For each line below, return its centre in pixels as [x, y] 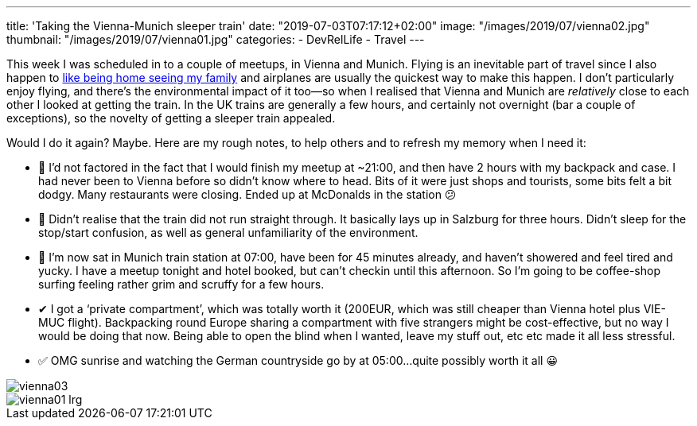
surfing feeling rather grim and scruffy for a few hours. [181, 284]
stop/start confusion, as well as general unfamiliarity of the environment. [228, 232]
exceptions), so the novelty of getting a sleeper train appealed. [171, 118]
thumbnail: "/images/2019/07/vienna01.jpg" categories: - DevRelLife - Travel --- [216, 39]
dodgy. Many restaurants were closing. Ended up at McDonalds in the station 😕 [247, 194]
